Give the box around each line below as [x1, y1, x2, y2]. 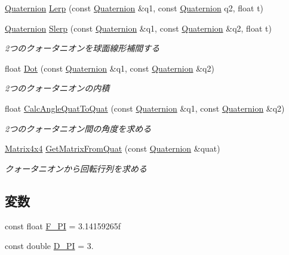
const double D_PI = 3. [5, 239, 94, 252]
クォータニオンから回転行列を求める [5, 162, 147, 174]
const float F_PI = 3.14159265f [5, 219, 121, 232]
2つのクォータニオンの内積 [5, 82, 110, 94]
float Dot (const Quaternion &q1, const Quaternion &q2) [5, 62, 214, 74]
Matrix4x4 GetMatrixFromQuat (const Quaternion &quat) [5, 142, 220, 155]
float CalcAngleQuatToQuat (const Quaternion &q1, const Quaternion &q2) [5, 102, 285, 114]
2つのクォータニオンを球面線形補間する [5, 42, 160, 54]
